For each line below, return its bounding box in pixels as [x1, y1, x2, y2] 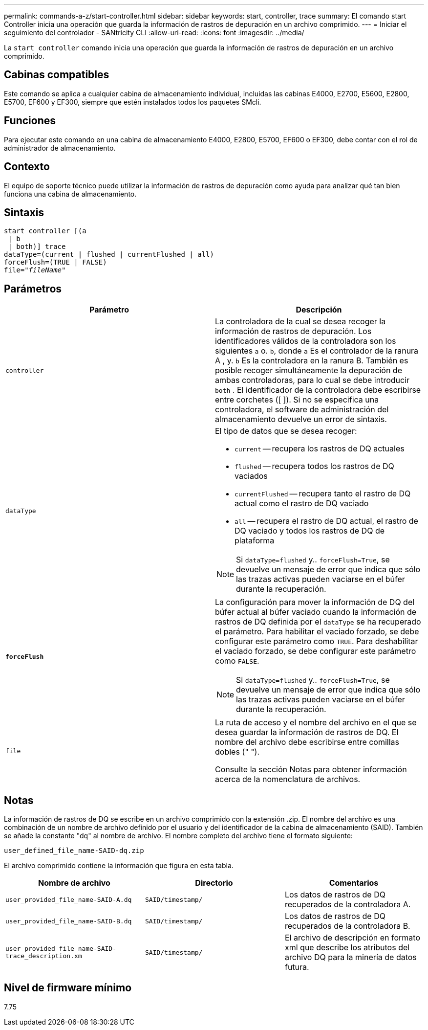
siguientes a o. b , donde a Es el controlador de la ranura [215, 346, 419, 356]
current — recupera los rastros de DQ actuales [235, 444, 405, 454]
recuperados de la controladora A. [284, 899, 411, 910]
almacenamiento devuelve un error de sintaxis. [215, 414, 387, 425]
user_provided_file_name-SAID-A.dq [5, 896, 132, 903]
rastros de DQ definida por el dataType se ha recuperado [215, 617, 421, 627]
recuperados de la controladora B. [284, 921, 410, 931]
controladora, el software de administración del [215, 404, 389, 415]
